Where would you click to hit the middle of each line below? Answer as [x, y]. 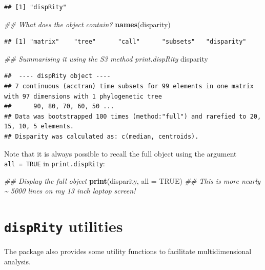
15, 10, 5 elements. [39, 127]
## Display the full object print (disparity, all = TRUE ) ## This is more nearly [132, 180]
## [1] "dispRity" [35, 7]
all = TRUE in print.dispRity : [55, 163]
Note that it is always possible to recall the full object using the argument [120, 153]
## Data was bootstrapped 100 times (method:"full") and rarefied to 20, [133, 116]
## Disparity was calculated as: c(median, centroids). [101, 136]
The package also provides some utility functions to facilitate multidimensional [128, 251]
